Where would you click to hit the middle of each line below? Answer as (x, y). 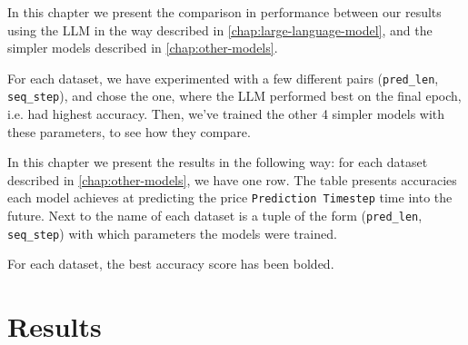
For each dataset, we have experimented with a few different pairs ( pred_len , (223, 78)
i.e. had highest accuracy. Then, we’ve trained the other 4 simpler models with (226, 114)
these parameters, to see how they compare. (129, 131)
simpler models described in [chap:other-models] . (143, 48)
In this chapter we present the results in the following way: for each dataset (218, 162)
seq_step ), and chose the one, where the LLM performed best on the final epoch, (234, 96)
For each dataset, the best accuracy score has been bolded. (171, 264)
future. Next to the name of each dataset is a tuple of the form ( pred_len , (215, 216)
